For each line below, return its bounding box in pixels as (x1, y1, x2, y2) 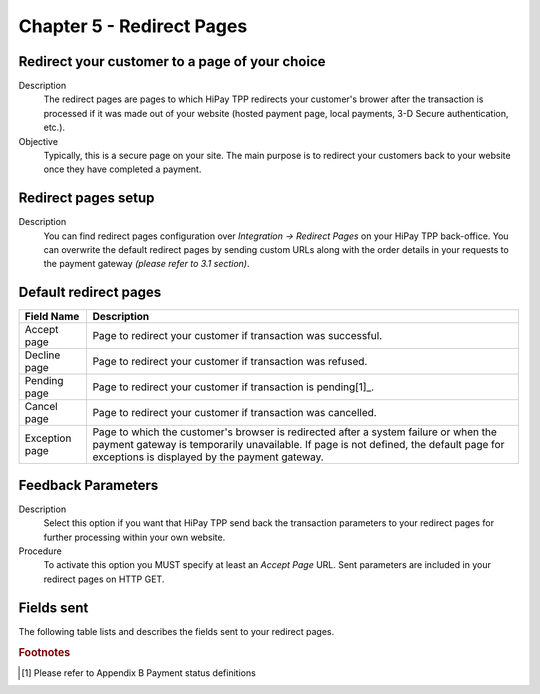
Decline (24, 348, 61, 362)
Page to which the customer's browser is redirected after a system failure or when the (92, 425, 497, 439)
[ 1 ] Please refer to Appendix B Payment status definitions (21, 666, 257, 679)
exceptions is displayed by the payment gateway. (92, 450, 324, 464)
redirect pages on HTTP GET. (43, 573, 165, 585)
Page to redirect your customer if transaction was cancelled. (92, 406, 377, 420)
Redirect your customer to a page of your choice (18, 53, 326, 70)
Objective (18, 135, 59, 147)
